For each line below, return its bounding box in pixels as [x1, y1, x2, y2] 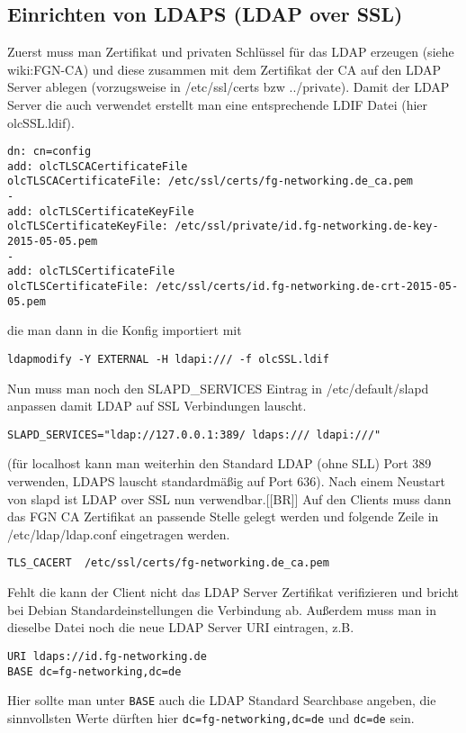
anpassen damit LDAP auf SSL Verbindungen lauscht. [7, 396, 307, 415]
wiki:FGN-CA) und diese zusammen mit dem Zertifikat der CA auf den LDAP [7, 59, 442, 78]
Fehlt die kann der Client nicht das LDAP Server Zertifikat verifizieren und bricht [7, 583, 460, 602]
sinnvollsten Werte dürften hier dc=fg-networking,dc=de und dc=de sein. [7, 708, 415, 727]
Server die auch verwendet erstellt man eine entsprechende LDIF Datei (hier [7, 95, 428, 113]
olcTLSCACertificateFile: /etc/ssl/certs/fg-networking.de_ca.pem [7, 175, 414, 188]
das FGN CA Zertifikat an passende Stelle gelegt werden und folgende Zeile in [7, 507, 439, 526]
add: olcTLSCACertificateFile [7, 159, 188, 173]
